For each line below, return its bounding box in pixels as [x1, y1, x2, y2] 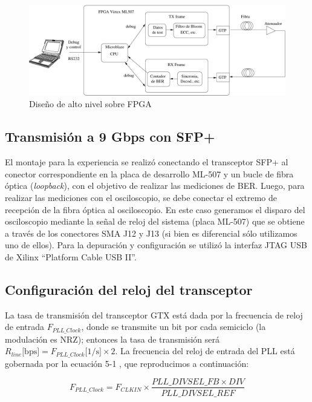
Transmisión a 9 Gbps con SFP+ [5, 127, 215, 146]
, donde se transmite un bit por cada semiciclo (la [81, 320, 266, 333]
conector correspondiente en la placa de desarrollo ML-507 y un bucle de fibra [5, 167, 294, 180]
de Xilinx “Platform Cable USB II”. [5, 251, 137, 263]
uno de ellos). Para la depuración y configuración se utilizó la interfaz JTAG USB [5, 239, 307, 251]
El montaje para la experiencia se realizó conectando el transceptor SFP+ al [5, 156, 288, 168]
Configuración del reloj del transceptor [5, 280, 253, 299]
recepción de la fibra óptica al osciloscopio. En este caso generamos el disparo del [5, 203, 305, 216]
